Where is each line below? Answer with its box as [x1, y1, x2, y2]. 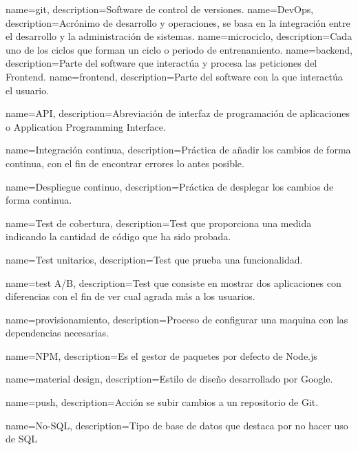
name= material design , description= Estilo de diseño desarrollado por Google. [6, 372, 333, 386]
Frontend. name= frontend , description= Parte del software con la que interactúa [6, 69, 343, 83]
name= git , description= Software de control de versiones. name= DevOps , [6, 2, 314, 16]
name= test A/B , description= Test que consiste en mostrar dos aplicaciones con [6, 275, 341, 290]
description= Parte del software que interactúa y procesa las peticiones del [6, 56, 317, 70]
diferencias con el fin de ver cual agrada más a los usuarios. [6, 289, 255, 303]
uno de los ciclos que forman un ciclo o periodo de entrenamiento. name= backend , [6, 42, 352, 56]
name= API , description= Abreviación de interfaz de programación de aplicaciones [6, 106, 350, 120]
